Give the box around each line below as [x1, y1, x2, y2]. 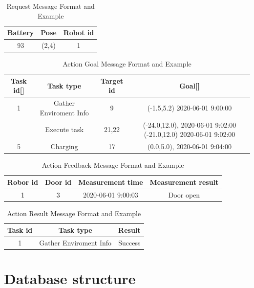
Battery [7, 27, 34, 38]
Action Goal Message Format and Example [63, 59, 191, 69]
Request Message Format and [6, 1, 95, 11]
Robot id [63, 27, 94, 38]
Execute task [45, 124, 84, 134]
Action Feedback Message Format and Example [42, 160, 184, 170]
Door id [45, 177, 72, 187]
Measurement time [78, 177, 143, 187]
